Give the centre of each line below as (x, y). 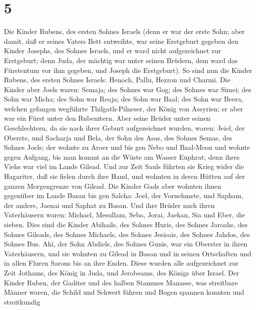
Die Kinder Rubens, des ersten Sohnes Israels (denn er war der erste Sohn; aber (125, 31)
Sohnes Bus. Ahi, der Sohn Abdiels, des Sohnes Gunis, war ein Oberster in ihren (126, 244)
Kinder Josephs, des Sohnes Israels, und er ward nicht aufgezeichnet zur (113, 51)
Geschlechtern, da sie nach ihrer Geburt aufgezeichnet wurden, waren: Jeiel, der (125, 128)
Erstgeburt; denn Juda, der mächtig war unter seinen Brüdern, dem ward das (121, 60)
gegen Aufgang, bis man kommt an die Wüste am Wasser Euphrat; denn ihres (122, 156)
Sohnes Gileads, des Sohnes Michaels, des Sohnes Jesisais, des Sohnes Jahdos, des (127, 234)
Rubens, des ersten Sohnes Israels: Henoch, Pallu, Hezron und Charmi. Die (117, 80)
